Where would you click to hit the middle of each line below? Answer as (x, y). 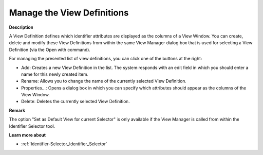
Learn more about (28, 135)
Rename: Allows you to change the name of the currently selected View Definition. (104, 81)
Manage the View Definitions (69, 13)
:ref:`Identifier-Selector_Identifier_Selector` (64, 144)
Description (21, 27)
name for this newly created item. (55, 74)
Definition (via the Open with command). (50, 50)
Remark (17, 110)
